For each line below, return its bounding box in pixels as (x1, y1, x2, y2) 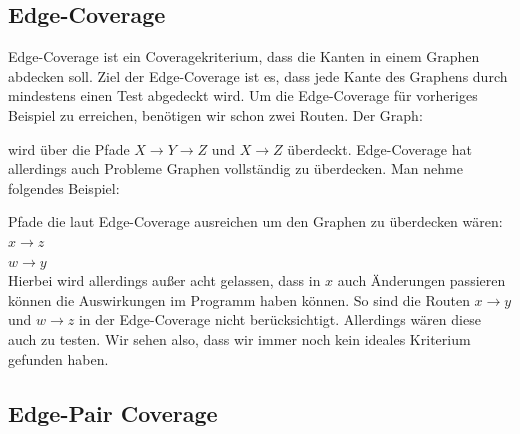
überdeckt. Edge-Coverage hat (287, 138, 472, 159)
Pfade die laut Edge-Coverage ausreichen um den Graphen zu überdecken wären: (8, 211, 503, 232)
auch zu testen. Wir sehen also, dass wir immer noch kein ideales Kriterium (8, 328, 471, 349)
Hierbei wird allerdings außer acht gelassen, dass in (8, 270, 321, 291)
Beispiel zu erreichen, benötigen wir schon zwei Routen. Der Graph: (8, 104, 423, 125)
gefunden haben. (8, 348, 109, 369)
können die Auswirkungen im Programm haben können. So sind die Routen (8, 289, 470, 310)
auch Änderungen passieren (337, 270, 506, 291)
